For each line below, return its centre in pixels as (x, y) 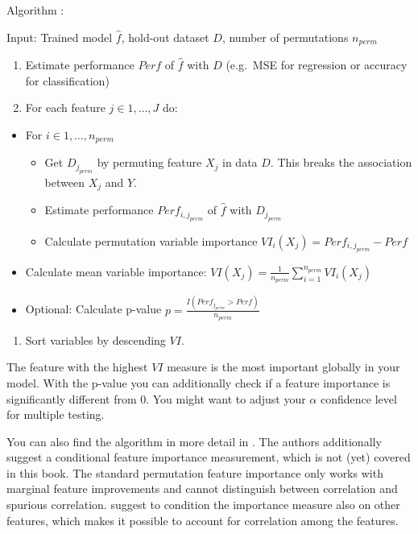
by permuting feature (149, 162)
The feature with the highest (77, 367)
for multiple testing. (56, 414)
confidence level (358, 398)
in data (240, 162)
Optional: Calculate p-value (93, 309)
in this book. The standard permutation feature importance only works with (195, 472)
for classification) (67, 80)
